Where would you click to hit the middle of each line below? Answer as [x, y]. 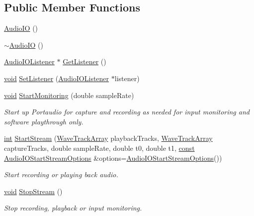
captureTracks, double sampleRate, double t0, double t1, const [99, 148]
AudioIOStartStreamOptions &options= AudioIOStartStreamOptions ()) [113, 158]
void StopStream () [33, 191]
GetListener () [85, 61]
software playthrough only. [44, 121]
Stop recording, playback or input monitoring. [73, 208]
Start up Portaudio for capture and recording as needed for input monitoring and [127, 112]
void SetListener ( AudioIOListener [57, 78]
